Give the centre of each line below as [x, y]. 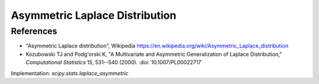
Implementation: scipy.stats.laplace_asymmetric [70, 73]
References [34, 31]
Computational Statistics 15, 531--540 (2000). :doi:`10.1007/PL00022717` [114, 62]
